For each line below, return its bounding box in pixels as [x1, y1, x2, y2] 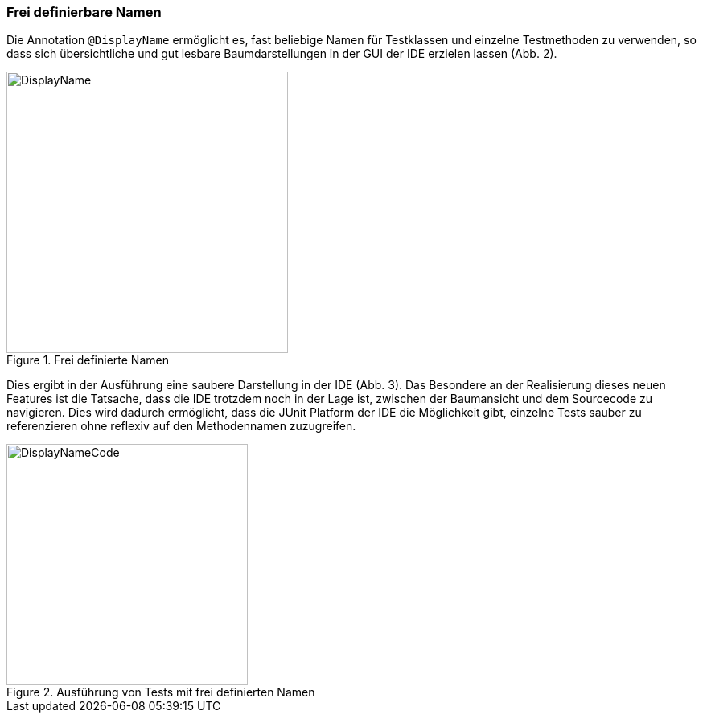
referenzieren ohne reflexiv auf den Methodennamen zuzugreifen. [6, 419, 356, 433]
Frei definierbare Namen [6, 4, 162, 20]
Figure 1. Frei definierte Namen [6, 353, 169, 368]
